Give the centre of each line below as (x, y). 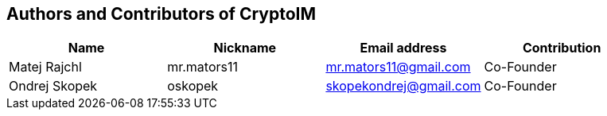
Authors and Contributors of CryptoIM (161, 14)
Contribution (562, 48)
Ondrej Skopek (53, 86)
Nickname (245, 48)
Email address (403, 48)
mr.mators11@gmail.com (398, 67)
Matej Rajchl (45, 67)
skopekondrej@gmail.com (403, 86)
